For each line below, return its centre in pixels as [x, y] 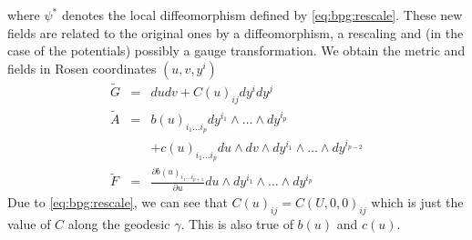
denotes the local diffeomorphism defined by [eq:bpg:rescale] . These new [262, 15]
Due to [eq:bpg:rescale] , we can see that [118, 201]
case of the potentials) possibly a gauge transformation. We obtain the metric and [236, 50]
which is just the [417, 201]
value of [29, 223]
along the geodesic [119, 223]
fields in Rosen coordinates [82, 68]
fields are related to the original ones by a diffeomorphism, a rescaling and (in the [236, 32]
